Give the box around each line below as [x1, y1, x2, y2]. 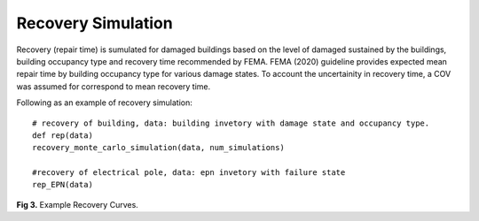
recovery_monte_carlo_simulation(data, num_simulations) [32, 142, 286, 153]
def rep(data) [32, 130, 93, 141]
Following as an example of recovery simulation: [16, 97, 192, 108]
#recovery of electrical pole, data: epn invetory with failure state [32, 168, 346, 178]
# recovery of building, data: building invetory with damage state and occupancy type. [32, 118, 430, 128]
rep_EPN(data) [32, 179, 93, 190]
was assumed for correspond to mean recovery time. [16, 80, 211, 92]
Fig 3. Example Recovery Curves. [16, 199, 139, 210]
